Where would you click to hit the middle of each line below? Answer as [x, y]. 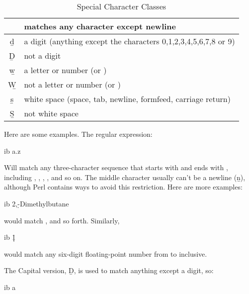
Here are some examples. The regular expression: [78, 134]
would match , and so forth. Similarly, [62, 220]
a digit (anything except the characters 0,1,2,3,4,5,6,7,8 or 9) [129, 41]
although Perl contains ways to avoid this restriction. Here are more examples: [123, 187]
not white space [51, 113]
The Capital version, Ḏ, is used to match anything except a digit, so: [109, 270]
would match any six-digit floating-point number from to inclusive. [106, 253]
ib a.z [12, 150]
